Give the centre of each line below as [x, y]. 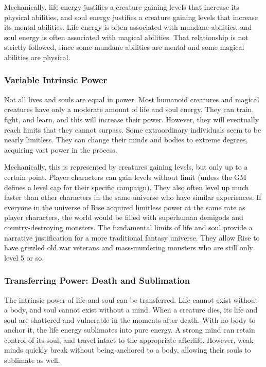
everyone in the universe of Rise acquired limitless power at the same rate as [125, 207]
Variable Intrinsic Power [56, 80]
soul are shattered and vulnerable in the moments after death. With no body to [130, 319]
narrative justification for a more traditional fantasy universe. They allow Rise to [132, 237]
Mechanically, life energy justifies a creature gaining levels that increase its [122, 7]
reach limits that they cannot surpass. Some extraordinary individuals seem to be [133, 129]
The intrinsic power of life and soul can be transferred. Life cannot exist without [131, 299]
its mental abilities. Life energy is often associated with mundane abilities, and [128, 27]
